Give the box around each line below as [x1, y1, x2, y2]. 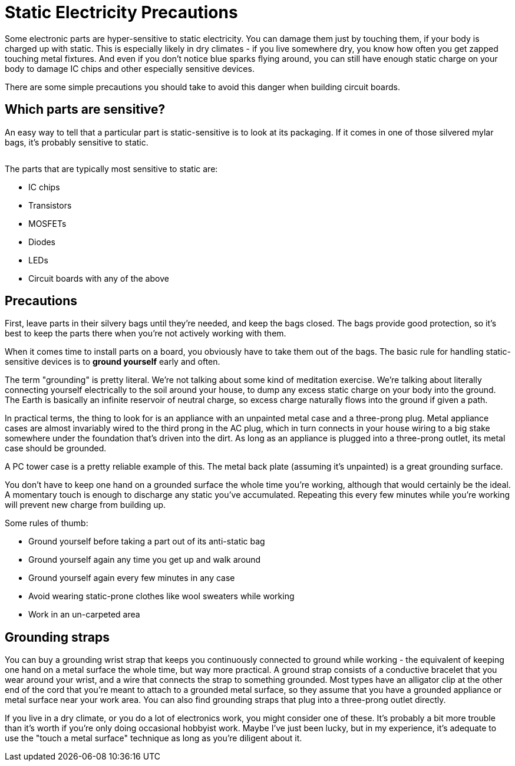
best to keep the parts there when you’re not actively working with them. [5, 328, 286, 339]
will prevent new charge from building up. [5, 500, 166, 510]
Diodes [28, 236, 56, 247]
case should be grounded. [5, 443, 107, 454]
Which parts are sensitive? [5, 102, 166, 117]
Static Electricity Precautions [5, 2, 238, 22]
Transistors [28, 200, 72, 210]
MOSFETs [28, 218, 67, 229]
